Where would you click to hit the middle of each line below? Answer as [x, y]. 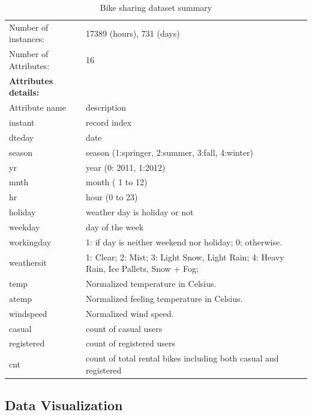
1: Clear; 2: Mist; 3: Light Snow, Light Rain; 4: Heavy [185, 257]
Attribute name [37, 107]
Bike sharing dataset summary [156, 7]
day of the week [115, 226]
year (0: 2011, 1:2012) [126, 167]
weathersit [28, 263]
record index [109, 122]
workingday [30, 241]
